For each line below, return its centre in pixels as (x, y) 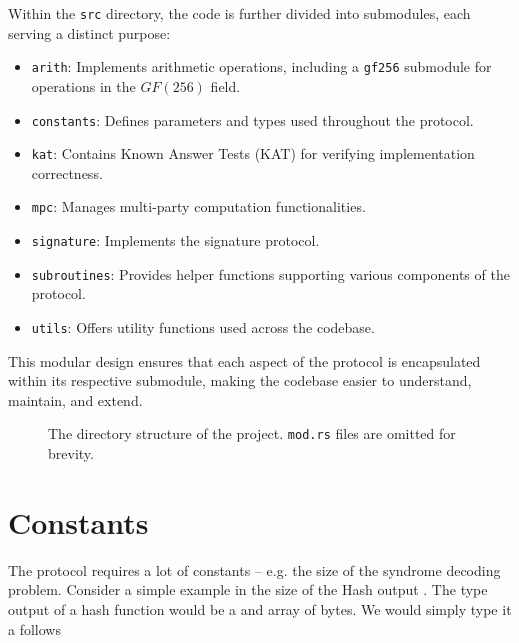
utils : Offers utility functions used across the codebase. (203, 326)
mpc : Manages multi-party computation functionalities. (198, 206)
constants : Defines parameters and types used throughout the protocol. (252, 119)
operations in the (83, 85)
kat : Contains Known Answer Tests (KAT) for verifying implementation (253, 153)
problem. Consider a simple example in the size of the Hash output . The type (248, 589)
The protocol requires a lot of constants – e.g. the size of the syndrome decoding (254, 569)
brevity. (71, 453)
